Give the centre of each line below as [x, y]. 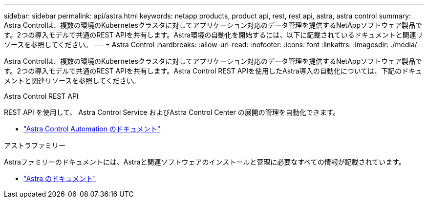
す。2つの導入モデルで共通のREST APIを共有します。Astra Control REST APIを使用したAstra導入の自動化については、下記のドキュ [213, 71]
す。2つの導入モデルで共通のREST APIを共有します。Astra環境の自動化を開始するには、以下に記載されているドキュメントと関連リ [214, 35]
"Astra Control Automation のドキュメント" [92, 129]
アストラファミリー [35, 145]
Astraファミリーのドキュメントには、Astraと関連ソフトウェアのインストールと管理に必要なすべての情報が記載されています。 [205, 162]
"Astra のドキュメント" [60, 178]
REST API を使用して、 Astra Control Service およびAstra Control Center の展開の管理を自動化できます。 [172, 112]
